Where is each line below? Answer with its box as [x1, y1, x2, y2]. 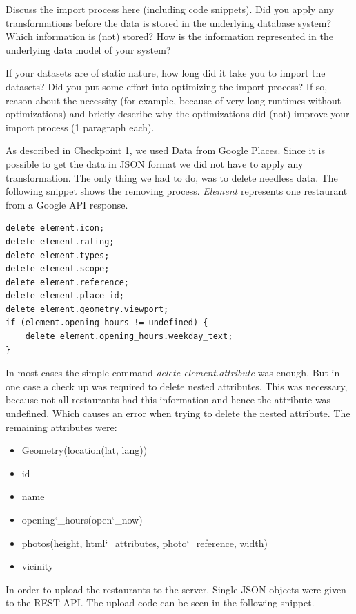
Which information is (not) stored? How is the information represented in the [6, 29, 333, 44]
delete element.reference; [6, 277, 129, 287]
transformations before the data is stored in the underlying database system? [6, 15, 332, 30]
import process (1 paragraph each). [6, 119, 155, 134]
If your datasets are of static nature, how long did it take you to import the [6, 66, 326, 80]
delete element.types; [6, 250, 110, 260]
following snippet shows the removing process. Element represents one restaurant [6, 184, 348, 198]
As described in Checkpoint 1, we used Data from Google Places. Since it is [6, 143, 325, 157]
